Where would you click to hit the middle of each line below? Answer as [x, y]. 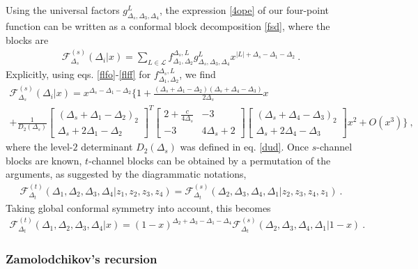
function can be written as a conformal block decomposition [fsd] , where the [168, 26]
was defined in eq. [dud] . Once [245, 147]
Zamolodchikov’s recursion [82, 259]
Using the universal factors [63, 10]
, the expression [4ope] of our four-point [245, 10]
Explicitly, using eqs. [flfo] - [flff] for [78, 74]
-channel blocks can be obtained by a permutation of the [210, 160]
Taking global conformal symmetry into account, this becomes [138, 207]
